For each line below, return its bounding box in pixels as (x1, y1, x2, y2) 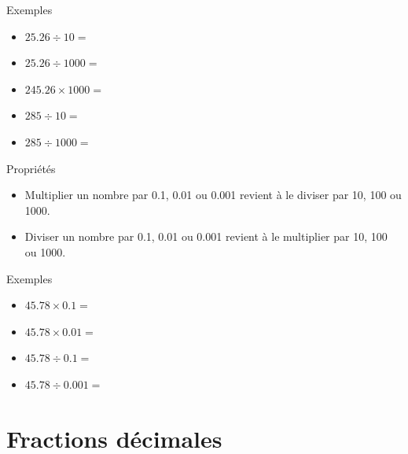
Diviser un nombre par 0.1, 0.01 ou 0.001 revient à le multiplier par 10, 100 (24, 228, 388, 245)
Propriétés (6, 160, 56, 176)
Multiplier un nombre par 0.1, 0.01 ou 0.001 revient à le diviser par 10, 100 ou (24, 186, 402, 203)
